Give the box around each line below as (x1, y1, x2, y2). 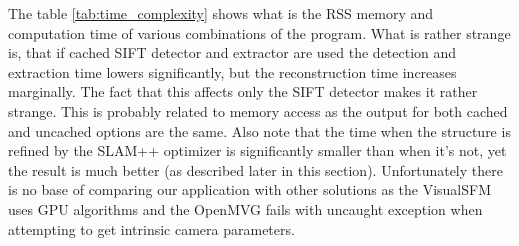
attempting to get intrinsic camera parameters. (8, 218, 295, 239)
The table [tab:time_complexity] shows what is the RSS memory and (8, 3, 434, 23)
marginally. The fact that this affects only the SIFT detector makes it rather (8, 81, 478, 102)
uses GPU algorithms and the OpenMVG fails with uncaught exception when (8, 198, 483, 219)
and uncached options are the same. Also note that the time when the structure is (8, 120, 511, 141)
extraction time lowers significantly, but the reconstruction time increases (8, 61, 457, 82)
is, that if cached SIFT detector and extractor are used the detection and (8, 42, 457, 63)
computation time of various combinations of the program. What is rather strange (8, 22, 511, 43)
